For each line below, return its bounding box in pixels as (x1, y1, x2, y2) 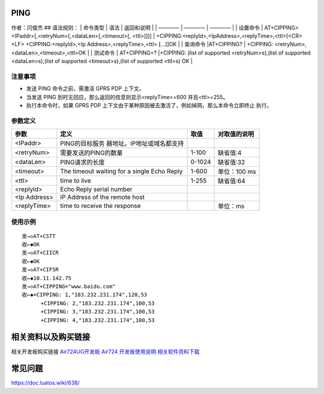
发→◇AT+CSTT (22, 232, 56, 240)
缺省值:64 (217, 177, 245, 186)
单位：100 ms (217, 168, 256, 176)
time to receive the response (60, 202, 141, 210)
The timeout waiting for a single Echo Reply (60, 167, 183, 175)
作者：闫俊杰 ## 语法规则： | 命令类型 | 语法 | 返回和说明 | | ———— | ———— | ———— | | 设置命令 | (11, 24, 263, 31)
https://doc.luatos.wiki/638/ (11, 379, 80, 387)
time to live (60, 177, 91, 185)
